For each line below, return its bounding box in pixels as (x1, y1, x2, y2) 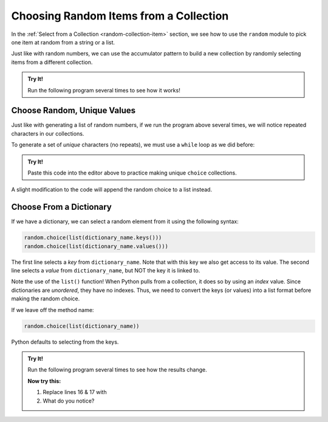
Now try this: (27, 377, 61, 384)
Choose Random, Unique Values (11, 105, 136, 116)
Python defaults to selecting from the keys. (11, 338, 119, 345)
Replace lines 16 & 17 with (43, 389, 107, 396)
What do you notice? (43, 397, 95, 404)
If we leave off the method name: (11, 306, 94, 313)
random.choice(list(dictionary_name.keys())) (24, 234, 162, 241)
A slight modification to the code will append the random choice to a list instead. (11, 186, 213, 193)
